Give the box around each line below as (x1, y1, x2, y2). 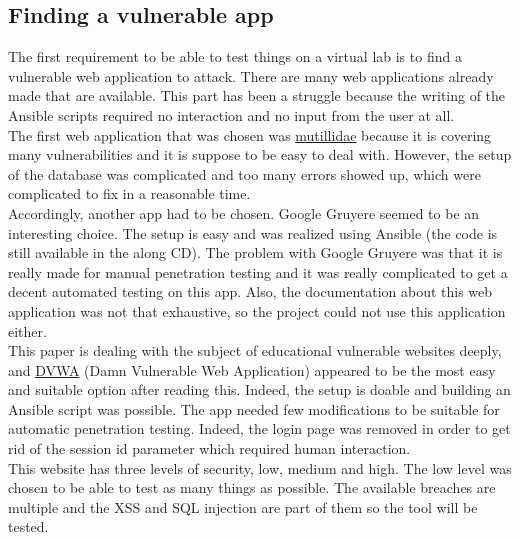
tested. (8, 516, 49, 537)
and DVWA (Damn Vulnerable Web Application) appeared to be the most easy (8, 359, 496, 380)
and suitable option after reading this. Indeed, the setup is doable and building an (8, 379, 511, 400)
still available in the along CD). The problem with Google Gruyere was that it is (8, 242, 503, 263)
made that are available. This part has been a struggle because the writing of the (8, 85, 506, 106)
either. (8, 320, 47, 341)
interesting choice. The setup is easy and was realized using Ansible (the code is (8, 222, 498, 243)
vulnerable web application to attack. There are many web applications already (8, 65, 494, 86)
